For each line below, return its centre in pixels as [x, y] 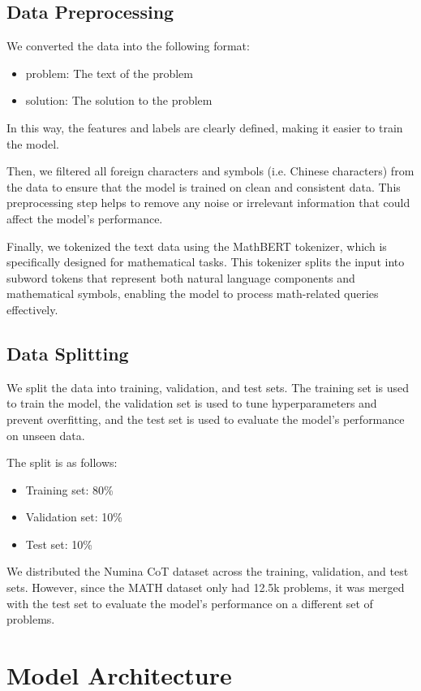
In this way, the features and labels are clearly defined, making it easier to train [205, 127]
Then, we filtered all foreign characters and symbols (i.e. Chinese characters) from [210, 171]
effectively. [32, 309]
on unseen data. [46, 435]
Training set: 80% [69, 489]
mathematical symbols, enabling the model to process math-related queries [193, 294]
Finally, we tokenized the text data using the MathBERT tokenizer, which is [197, 246]
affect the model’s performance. [85, 218]
